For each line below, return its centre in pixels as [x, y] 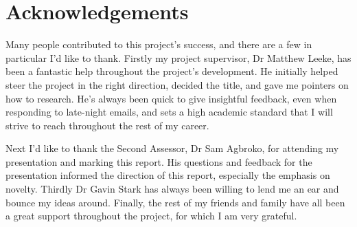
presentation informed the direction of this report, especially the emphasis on [168, 175]
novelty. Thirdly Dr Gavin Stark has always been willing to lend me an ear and [172, 189]
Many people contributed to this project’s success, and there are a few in [159, 44]
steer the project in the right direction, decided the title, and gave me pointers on [177, 84]
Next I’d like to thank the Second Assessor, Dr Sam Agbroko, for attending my [172, 148]
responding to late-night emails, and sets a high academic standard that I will [169, 112]
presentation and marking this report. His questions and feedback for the [159, 161]
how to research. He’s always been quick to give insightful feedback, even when [171, 98]
